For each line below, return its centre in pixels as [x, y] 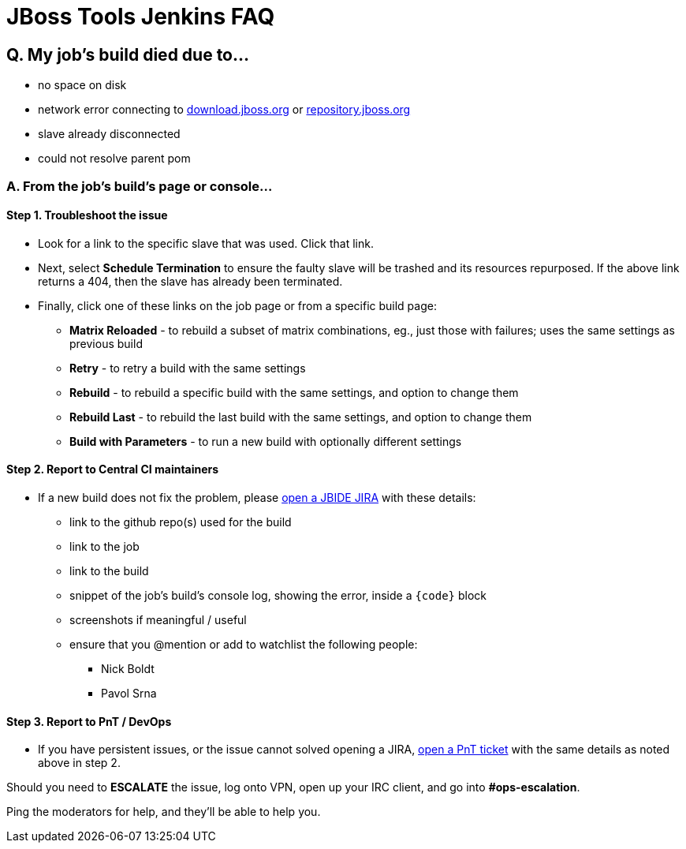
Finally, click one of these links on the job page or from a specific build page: [237, 305]
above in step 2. [79, 763]
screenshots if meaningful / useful [158, 619]
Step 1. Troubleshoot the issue [87, 215]
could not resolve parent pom [114, 159]
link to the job [104, 546]
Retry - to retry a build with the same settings [188, 368]
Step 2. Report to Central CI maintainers [113, 469]
